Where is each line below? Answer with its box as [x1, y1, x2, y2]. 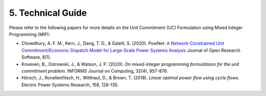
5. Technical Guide [9, 7, 87, 18]
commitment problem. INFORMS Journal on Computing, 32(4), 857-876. [21, 68, 168, 74]
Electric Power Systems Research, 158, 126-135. [21, 82, 119, 88]
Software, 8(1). [21, 54, 51, 60]
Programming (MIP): [9, 31, 50, 37]
